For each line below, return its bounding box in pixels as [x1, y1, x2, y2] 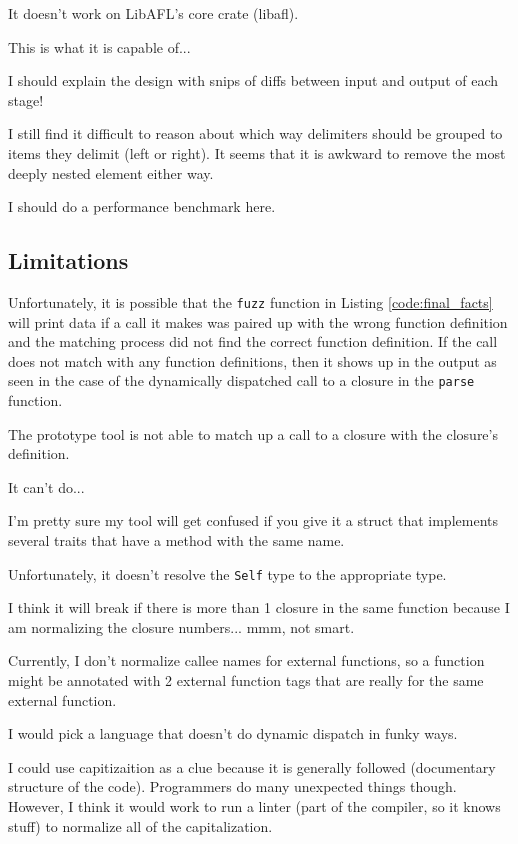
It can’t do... [8, 476, 85, 497]
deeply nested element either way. [8, 162, 214, 183]
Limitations [8, 245, 129, 276]
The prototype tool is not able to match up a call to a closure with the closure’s [8, 423, 498, 444]
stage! [8, 89, 44, 110]
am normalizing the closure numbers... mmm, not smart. [8, 616, 355, 637]
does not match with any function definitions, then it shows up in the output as [8, 350, 497, 371]
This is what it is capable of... [8, 36, 191, 57]
